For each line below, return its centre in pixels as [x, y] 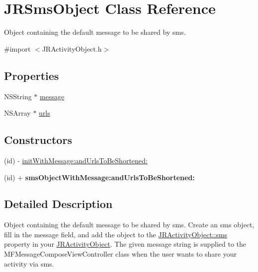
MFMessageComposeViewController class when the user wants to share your [121, 254]
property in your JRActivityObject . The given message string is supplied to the [125, 244]
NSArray [17, 113]
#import [17, 48]
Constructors [38, 140]
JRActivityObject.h [72, 48]
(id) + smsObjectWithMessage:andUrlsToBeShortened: [99, 177]
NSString [18, 96]
